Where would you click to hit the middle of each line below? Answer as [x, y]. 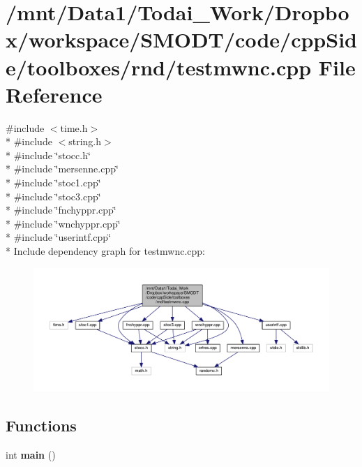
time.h [74, 127]
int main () [31, 455]
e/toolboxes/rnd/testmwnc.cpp [159, 67]
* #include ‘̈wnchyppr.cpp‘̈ [63, 223]
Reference [54, 94]
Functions [41, 425]
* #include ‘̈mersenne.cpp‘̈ [62, 169]
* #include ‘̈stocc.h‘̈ [48, 155]
